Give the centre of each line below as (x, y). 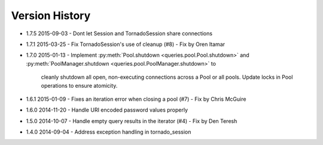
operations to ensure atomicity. (79, 85)
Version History (51, 16)
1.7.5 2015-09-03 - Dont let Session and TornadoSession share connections (119, 33)
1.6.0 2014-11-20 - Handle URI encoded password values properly (107, 110)
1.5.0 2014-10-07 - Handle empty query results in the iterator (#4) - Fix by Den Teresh (132, 121)
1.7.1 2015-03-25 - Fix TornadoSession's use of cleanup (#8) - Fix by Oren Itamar (126, 44)
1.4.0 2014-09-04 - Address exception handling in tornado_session (109, 132)
